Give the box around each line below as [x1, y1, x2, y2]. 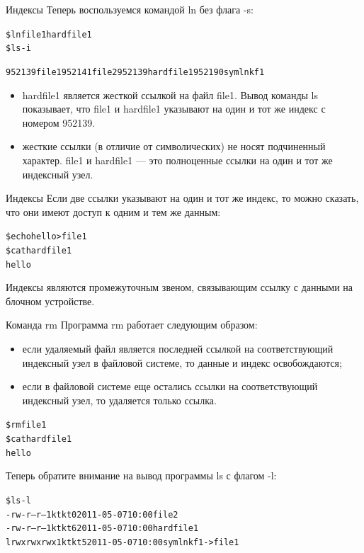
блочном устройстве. [6, 293, 95, 308]
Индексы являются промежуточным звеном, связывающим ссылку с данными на [6, 280, 353, 295]
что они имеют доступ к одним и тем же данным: [6, 204, 221, 219]
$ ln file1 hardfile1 [6, 29, 92, 40]
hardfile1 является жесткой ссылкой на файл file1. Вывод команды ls [22, 87, 318, 102]
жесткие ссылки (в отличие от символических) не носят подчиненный [22, 139, 326, 154]
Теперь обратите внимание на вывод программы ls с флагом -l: [6, 468, 277, 483]
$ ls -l [6, 496, 31, 506]
